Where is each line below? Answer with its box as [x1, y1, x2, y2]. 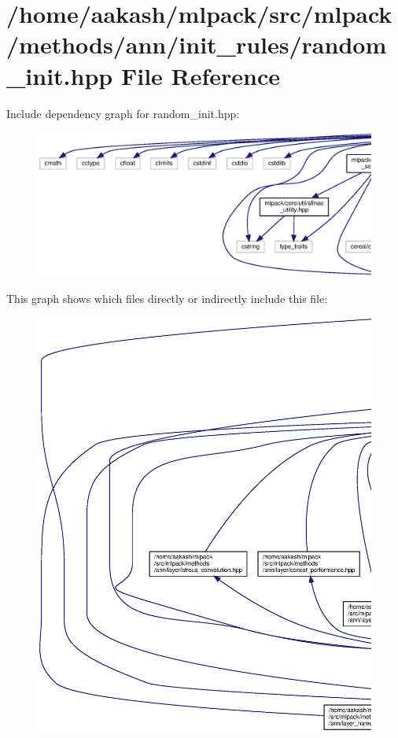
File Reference [120, 59, 281, 91]
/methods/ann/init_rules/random [6, 28, 387, 61]
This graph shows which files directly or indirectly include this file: [6, 290, 328, 306]
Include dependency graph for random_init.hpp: [6, 105, 240, 121]
